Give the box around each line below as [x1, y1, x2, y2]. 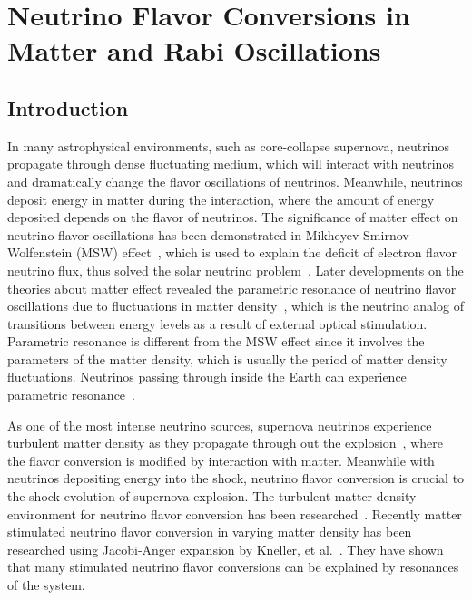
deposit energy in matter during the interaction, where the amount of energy [7, 189, 435, 208]
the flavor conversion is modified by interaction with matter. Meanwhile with [7, 450, 435, 469]
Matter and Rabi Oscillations [7, 32, 381, 69]
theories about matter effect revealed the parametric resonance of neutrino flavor [7, 278, 457, 297]
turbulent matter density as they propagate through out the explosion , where [7, 433, 443, 452]
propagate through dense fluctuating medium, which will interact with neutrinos [7, 154, 454, 173]
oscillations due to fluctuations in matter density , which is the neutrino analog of [7, 296, 464, 315]
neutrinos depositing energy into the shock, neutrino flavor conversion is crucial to [7, 469, 465, 488]
